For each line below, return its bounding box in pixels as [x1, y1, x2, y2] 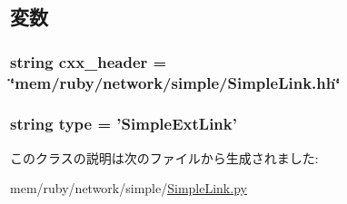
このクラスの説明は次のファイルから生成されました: [10, 148, 319, 167]
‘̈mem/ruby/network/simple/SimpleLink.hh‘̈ [10, 71, 341, 93]
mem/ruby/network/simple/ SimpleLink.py [10, 179, 247, 198]
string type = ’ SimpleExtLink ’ [10, 112, 237, 135]
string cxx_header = [10, 50, 167, 73]
